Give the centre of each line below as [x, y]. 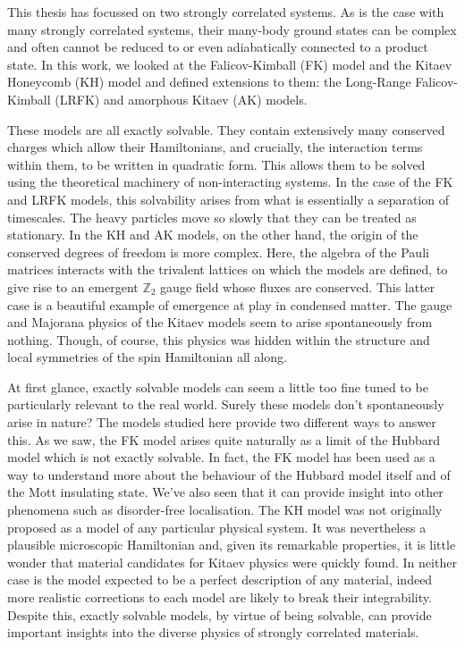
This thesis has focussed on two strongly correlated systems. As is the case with [226, 12]
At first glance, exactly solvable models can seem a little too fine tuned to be [218, 387]
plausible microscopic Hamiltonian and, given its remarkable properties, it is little [232, 545]
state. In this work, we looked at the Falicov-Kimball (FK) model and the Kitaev [230, 64]
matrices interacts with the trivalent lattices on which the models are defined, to [228, 269]
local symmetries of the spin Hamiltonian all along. [147, 357]
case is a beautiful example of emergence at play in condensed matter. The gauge [230, 304]
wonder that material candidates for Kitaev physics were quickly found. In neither [232, 562]
